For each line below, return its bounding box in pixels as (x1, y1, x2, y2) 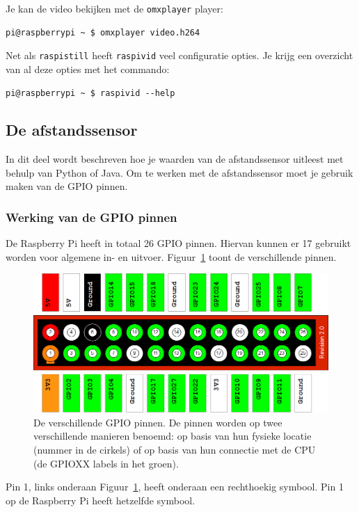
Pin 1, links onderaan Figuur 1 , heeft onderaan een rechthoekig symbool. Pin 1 (6, 479, 344, 494)
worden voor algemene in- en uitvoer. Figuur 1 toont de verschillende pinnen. (6, 249, 337, 264)
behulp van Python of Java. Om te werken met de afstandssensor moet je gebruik (6, 165, 353, 179)
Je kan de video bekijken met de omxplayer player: (6, 1, 223, 15)
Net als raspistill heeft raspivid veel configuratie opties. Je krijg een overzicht (6, 48, 353, 63)
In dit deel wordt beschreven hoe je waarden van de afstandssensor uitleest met (6, 152, 344, 166)
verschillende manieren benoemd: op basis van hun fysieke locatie (33, 429, 312, 443)
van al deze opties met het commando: (6, 61, 170, 76)
